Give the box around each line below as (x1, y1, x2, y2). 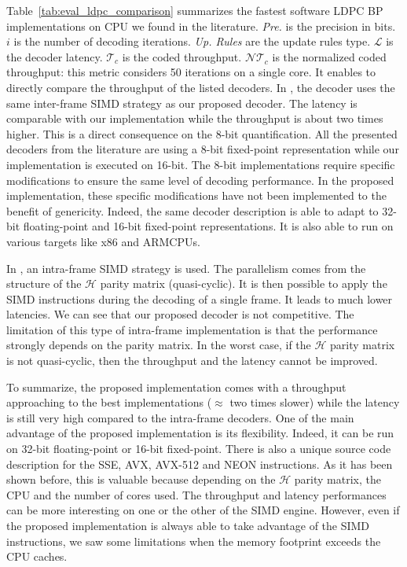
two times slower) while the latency (229, 394, 400, 411)
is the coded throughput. (122, 48, 242, 64)
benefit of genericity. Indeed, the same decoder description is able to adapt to (6, 202, 379, 219)
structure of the (6, 275, 82, 292)
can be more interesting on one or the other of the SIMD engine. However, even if (6, 502, 400, 518)
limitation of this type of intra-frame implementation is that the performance (6, 321, 378, 337)
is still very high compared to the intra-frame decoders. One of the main (6, 409, 354, 425)
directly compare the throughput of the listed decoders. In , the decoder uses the (6, 79, 395, 95)
